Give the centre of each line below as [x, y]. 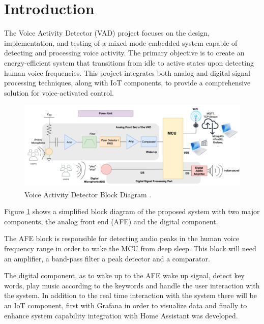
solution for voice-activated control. [59, 92]
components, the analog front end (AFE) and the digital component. [111, 221]
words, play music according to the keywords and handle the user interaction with [132, 285]
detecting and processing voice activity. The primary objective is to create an [124, 53]
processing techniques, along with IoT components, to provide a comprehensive [127, 83]
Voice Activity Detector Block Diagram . [88, 194]
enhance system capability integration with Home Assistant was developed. [121, 315]
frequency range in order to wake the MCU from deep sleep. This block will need [130, 248]
